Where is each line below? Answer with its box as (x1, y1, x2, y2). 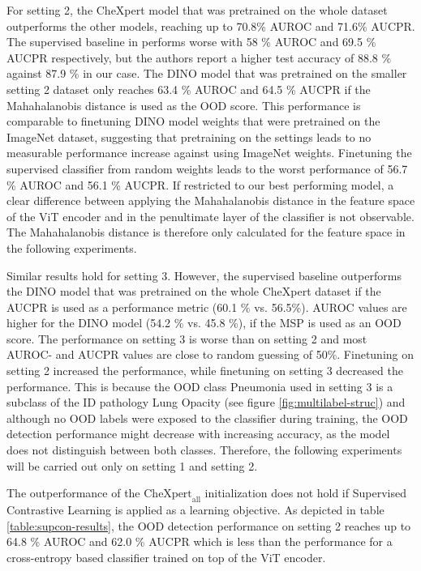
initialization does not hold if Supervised (204, 484, 406, 501)
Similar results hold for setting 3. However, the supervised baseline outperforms (6, 266, 402, 283)
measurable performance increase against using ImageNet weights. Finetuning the (6, 144, 412, 161)
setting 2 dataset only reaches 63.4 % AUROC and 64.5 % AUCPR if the (6, 80, 371, 97)
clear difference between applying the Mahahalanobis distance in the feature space (6, 192, 415, 209)
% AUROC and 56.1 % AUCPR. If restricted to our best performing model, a (6, 176, 394, 193)
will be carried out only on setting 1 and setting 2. (6, 457, 258, 474)
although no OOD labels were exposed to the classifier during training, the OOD (6, 409, 408, 426)
